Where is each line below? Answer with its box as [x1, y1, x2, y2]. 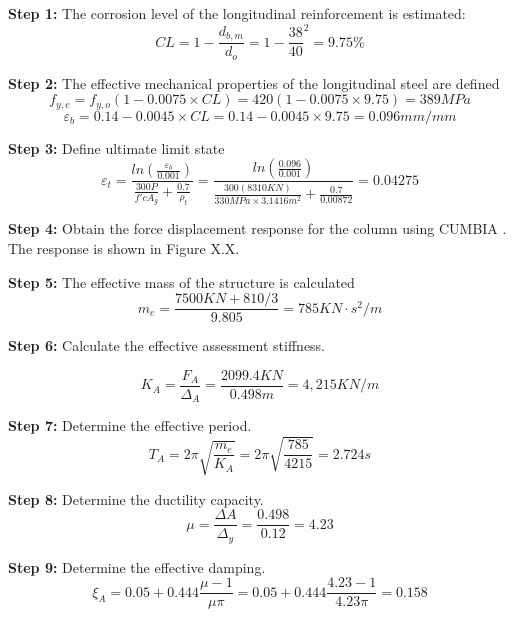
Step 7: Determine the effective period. [8, 415, 252, 436]
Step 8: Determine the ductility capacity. [8, 488, 264, 509]
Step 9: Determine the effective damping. [8, 556, 266, 577]
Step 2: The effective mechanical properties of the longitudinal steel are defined [8, 72, 500, 93]
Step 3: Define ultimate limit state [8, 137, 225, 158]
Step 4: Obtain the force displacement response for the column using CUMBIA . [8, 218, 507, 239]
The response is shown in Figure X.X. [8, 238, 240, 259]
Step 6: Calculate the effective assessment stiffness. [8, 335, 326, 356]
